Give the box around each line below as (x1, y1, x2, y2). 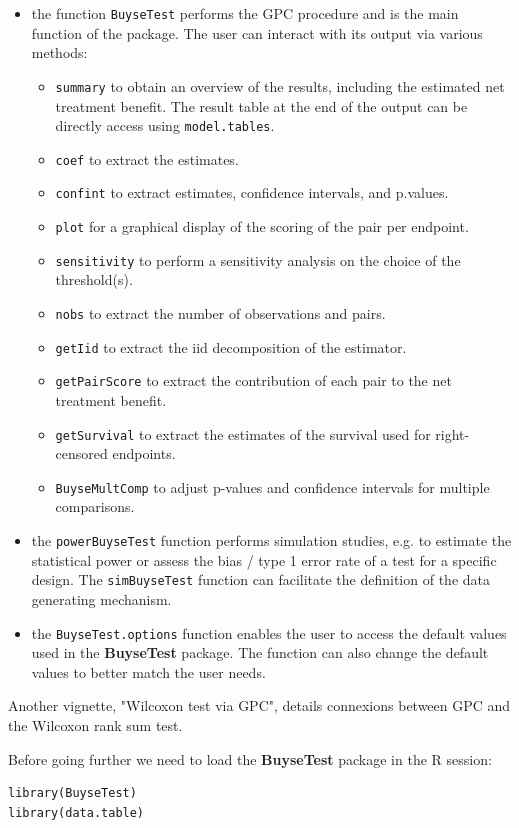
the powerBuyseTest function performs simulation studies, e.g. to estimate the (31, 530, 512, 551)
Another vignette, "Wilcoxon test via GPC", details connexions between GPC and (8, 695, 511, 716)
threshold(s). (55, 269, 133, 290)
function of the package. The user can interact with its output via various (31, 22, 483, 43)
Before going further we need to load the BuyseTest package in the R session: (8, 748, 492, 769)
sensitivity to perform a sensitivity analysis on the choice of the (55, 249, 461, 270)
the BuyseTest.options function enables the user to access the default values (31, 622, 507, 643)
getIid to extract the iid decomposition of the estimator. (55, 336, 407, 357)
